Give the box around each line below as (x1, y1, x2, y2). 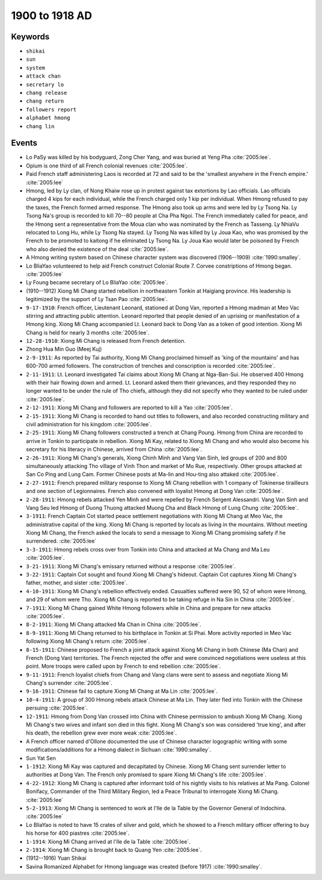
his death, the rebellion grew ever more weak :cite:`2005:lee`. (26, 729, 177, 736)
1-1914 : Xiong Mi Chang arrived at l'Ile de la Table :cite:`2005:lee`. (26, 838, 191, 845)
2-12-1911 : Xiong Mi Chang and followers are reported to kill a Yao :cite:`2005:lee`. (26, 404, 233, 411)
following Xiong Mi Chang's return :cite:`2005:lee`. (26, 638, 150, 645)
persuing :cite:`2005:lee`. (26, 704, 88, 712)
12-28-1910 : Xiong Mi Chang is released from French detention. (26, 337, 186, 345)
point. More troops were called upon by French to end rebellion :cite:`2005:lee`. (26, 662, 221, 670)
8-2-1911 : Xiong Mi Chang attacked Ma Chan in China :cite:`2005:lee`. (26, 621, 202, 628)
